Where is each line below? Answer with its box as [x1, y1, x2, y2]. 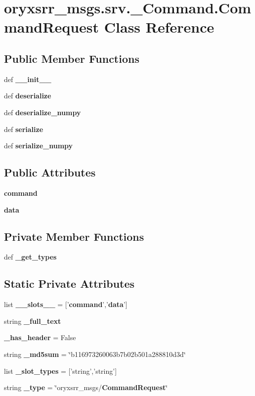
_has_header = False [4, 332, 76, 343]
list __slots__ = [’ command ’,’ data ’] [4, 299, 127, 309]
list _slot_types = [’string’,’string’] [4, 365, 117, 376]
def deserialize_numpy [4, 107, 81, 117]
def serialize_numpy [4, 140, 73, 151]
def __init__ [4, 74, 51, 84]
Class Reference [104, 17, 214, 37]
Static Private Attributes [4, 276, 135, 291]
